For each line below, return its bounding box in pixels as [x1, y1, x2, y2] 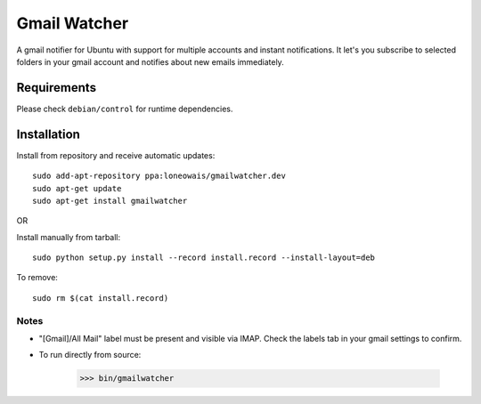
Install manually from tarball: [16, 231, 121, 242]
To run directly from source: [38, 350, 142, 360]
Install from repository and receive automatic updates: [16, 149, 216, 160]
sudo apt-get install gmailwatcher [32, 196, 188, 206]
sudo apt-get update [32, 183, 122, 193]
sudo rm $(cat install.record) [32, 293, 169, 303]
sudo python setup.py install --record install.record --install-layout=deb [32, 253, 376, 263]
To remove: [16, 272, 58, 283]
